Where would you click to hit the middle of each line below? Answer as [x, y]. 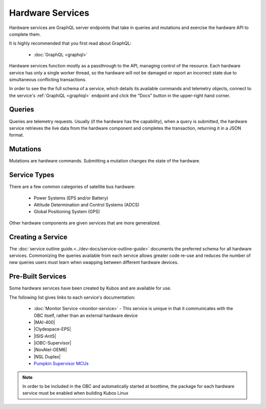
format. [17, 135]
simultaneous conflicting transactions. [48, 79]
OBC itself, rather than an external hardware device [86, 315]
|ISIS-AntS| [45, 336]
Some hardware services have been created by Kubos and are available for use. [90, 288]
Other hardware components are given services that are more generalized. [85, 223]
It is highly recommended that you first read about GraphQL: [70, 43]
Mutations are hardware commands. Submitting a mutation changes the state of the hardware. [105, 161]
